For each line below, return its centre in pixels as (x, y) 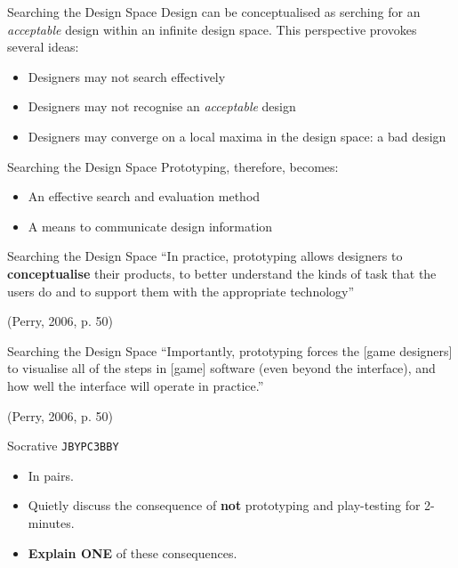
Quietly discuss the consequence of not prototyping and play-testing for (224, 505)
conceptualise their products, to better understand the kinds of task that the (222, 273)
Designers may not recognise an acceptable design (162, 106)
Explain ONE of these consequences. (133, 552)
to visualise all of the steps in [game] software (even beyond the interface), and (221, 368)
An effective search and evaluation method (144, 196)
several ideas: (43, 47)
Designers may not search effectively (127, 76)
